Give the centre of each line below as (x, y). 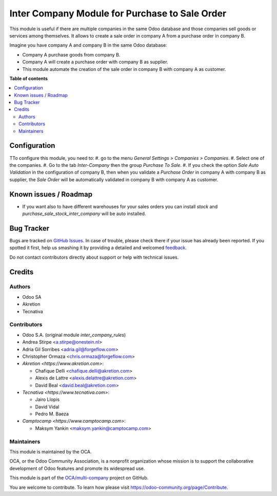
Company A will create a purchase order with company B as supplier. (95, 62)
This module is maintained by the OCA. (51, 451)
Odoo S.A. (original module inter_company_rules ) (74, 335)
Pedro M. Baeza (52, 414)
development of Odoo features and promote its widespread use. (77, 468)
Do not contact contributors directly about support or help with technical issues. (94, 257)
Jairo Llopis (47, 399)
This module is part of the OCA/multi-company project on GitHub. (79, 478)
